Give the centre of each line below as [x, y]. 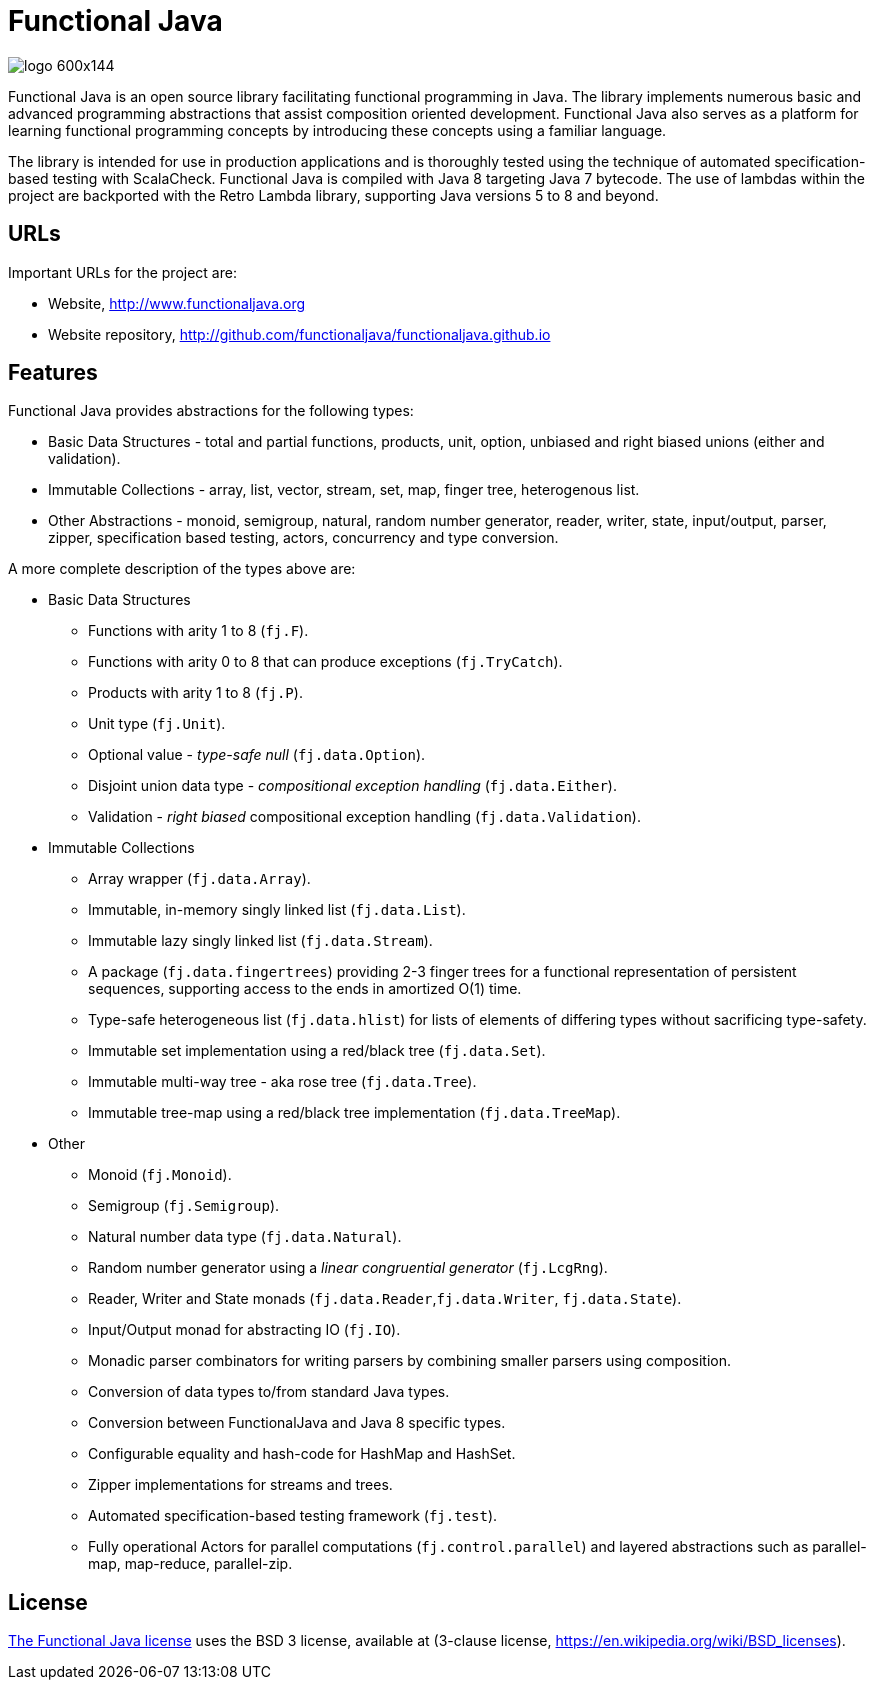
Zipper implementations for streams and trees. [240, 1485]
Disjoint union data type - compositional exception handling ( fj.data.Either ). [352, 786]
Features [53, 373]
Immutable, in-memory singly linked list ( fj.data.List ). [277, 910]
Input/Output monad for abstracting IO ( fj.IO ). [244, 1330]
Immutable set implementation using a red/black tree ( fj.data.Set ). [317, 1051]
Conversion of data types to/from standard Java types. [269, 1392]
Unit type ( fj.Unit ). [157, 724]
